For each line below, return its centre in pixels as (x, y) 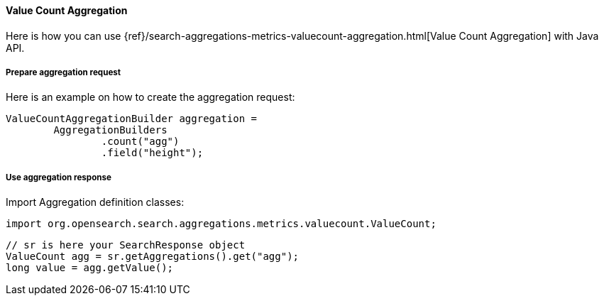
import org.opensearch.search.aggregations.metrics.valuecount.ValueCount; (221, 224)
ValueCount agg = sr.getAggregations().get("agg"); (153, 257)
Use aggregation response (59, 177)
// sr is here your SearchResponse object (126, 245)
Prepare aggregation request (64, 72)
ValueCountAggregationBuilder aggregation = (132, 119)
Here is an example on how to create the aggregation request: (150, 97)
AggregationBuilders (110, 130)
